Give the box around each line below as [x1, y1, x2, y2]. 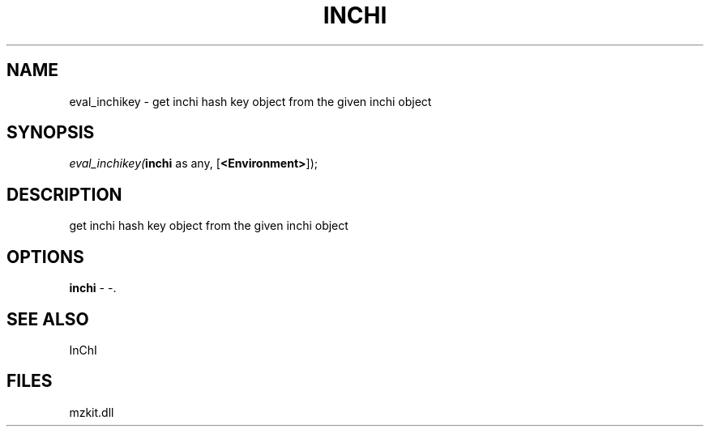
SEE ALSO [6, 308, 89, 329]
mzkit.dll [69, 405, 114, 419]
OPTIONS [6, 246, 84, 267]
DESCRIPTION [6, 184, 122, 205]
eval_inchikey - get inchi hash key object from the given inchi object [69, 94, 432, 108]
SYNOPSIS [6, 122, 95, 143]
